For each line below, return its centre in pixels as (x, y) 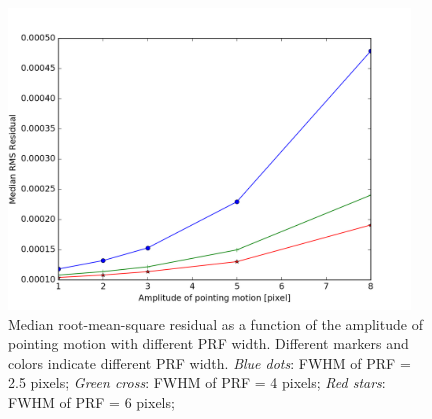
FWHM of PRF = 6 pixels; (91, 402)
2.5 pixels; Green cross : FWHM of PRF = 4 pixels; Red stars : (197, 382)
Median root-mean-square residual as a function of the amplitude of (215, 323)
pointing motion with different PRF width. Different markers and (208, 343)
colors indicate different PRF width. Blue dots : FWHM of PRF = (209, 362)
